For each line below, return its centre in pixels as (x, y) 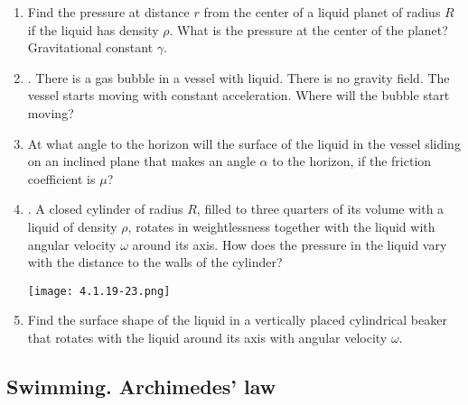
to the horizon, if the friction (352, 161)
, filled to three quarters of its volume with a (320, 209)
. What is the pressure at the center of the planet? (309, 29)
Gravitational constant (90, 47)
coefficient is (61, 178)
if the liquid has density (93, 29)
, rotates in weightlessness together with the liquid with (281, 226)
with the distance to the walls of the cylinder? (155, 262)
